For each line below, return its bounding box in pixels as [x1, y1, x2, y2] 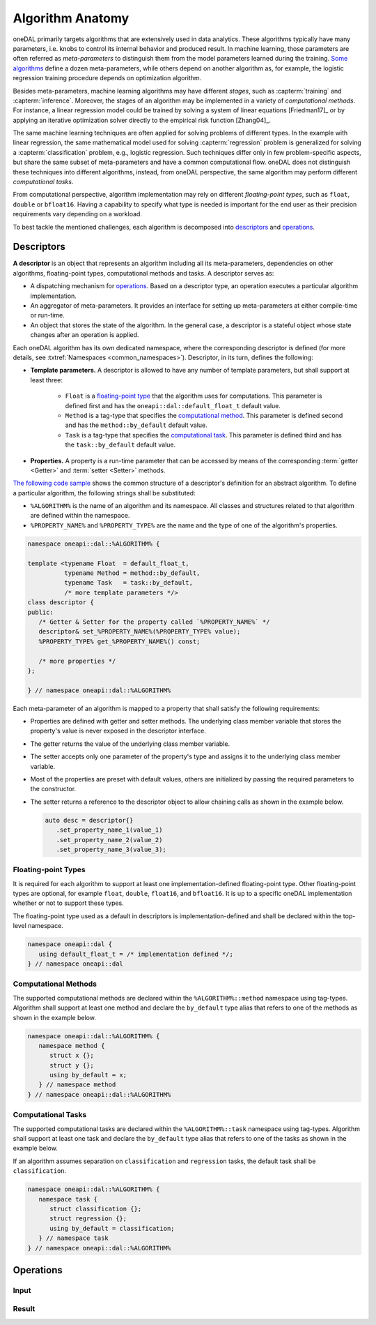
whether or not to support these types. [13, 899, 125, 907]
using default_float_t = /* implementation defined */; [38, 950, 233, 958]
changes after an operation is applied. [30, 331, 139, 339]
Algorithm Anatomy [13, 10, 130, 26]
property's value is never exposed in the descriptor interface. [30, 726, 207, 735]
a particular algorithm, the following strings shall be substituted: [13, 488, 196, 497]
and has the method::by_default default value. [65, 421, 208, 429]
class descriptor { [27, 599, 94, 606]
